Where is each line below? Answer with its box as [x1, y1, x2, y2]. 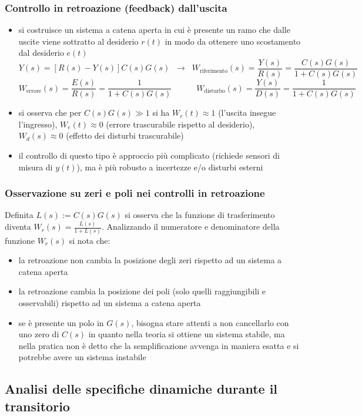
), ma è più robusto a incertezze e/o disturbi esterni [76, 160, 263, 173]
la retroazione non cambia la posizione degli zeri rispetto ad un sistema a [18, 254, 282, 266]
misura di [18, 160, 53, 173]
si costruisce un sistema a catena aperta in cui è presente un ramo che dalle [18, 24, 290, 36]
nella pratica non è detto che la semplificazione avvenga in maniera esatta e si [18, 339, 299, 351]
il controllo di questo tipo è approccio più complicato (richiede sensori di [18, 149, 280, 161]
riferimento [199, 68, 228, 74]
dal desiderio [18, 46, 64, 59]
